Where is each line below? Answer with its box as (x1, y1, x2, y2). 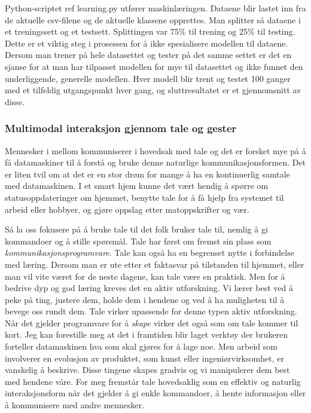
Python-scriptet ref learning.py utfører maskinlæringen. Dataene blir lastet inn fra (5, 2, 306, 14)
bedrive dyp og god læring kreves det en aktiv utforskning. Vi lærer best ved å (5, 282, 293, 294)
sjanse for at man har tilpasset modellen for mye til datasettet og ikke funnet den (5, 60, 303, 72)
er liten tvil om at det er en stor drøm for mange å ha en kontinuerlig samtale (5, 167, 290, 180)
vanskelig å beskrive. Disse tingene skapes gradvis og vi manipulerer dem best (5, 363, 290, 376)
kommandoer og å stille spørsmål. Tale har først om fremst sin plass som (5, 234, 272, 247)
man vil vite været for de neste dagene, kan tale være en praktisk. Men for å (5, 270, 285, 282)
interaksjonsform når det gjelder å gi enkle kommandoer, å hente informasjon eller (5, 387, 306, 399)
